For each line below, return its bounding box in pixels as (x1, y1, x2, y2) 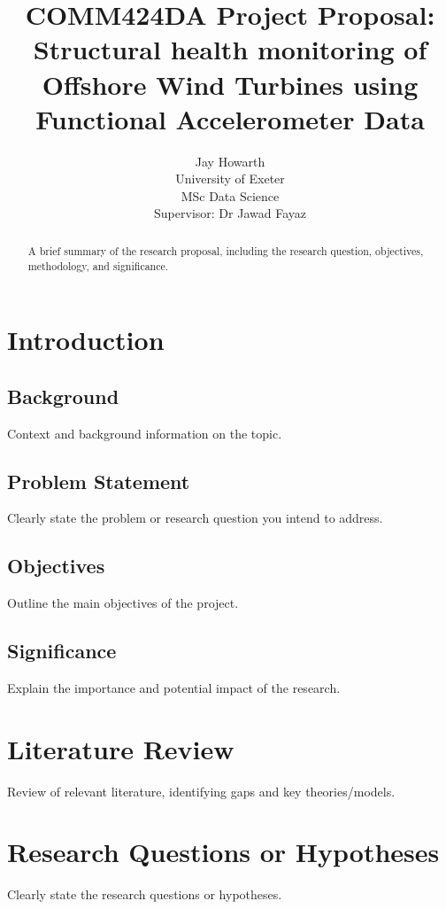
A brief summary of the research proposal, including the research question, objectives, (27, 243, 424, 258)
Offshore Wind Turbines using (42, 66, 419, 102)
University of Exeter (175, 169, 285, 188)
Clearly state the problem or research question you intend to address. (7, 509, 383, 527)
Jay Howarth (195, 151, 265, 170)
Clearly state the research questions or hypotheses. (7, 885, 282, 904)
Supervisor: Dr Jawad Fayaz (154, 204, 306, 222)
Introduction (7, 322, 165, 358)
